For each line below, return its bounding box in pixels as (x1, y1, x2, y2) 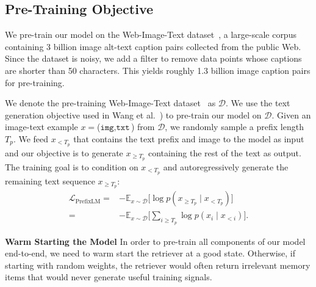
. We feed (13, 132, 49, 145)
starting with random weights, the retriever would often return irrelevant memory (5, 258, 311, 271)
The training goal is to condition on (5, 160, 138, 173)
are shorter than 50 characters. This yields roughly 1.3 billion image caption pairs (5, 64, 311, 76)
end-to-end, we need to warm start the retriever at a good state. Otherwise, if (5, 247, 296, 260)
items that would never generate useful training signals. (5, 271, 212, 283)
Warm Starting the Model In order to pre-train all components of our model (5, 234, 306, 247)
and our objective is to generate (5, 146, 123, 159)
